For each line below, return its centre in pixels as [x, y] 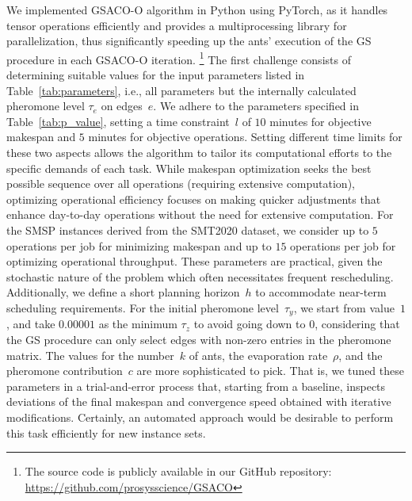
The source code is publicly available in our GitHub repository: [178, 471]
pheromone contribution [65, 371]
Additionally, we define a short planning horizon [123, 292]
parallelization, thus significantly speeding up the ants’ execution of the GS [189, 41]
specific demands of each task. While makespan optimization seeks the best [189, 168]
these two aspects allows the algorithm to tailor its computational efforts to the [199, 152]
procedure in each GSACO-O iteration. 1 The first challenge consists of [179, 58]
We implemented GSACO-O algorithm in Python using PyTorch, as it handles [197, 10]
